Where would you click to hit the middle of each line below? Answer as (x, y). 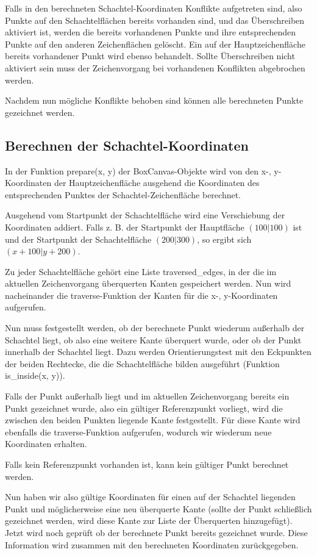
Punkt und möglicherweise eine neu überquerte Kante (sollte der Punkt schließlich (158, 508)
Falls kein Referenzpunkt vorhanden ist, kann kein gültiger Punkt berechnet (147, 464)
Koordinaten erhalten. (46, 444)
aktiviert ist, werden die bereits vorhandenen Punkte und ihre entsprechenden (151, 32)
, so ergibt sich (224, 239)
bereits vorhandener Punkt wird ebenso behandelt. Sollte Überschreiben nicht (150, 56)
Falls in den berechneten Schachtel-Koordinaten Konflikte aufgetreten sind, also (154, 8)
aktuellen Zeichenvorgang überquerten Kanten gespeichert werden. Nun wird (148, 283)
